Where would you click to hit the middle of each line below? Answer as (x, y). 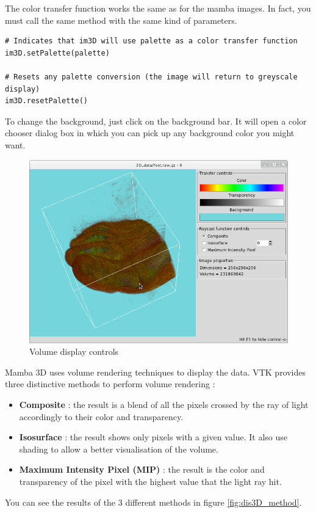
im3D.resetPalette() (47, 101)
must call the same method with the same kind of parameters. (121, 20)
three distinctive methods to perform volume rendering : (110, 384)
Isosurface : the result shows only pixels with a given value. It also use (153, 437)
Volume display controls (74, 351)
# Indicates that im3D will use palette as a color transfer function (151, 41)
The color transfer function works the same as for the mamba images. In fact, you (158, 8)
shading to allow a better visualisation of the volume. (119, 449)
